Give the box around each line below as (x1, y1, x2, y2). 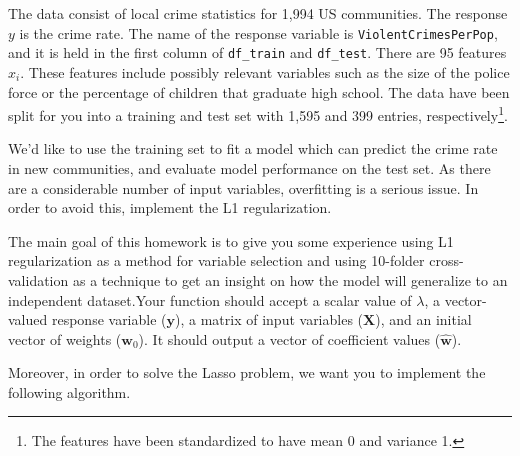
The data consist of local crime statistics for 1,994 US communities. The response (8, 3, 508, 23)
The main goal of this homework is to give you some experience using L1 (8, 230, 454, 251)
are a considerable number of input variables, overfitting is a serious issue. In (8, 177, 479, 198)
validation (8, 269, 69, 290)
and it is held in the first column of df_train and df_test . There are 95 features (8, 42, 507, 63)
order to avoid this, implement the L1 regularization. (8, 197, 332, 218)
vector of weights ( (8, 328, 122, 349)
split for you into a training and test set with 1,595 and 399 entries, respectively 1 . (8, 102, 508, 125)
